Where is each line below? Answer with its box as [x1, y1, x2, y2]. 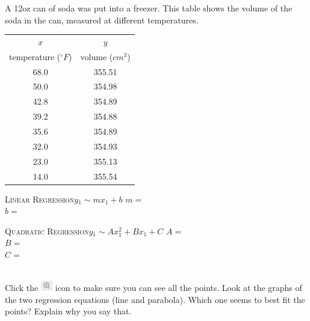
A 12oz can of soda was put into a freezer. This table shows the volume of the [5, 2, 293, 14]
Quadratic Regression [5, 224, 89, 237]
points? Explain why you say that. [5, 305, 132, 317]
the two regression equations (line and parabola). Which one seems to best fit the [5, 293, 305, 305]
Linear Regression [5, 192, 75, 205]
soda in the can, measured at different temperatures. [5, 13, 199, 26]
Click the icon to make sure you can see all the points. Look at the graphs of [5, 281, 302, 293]
